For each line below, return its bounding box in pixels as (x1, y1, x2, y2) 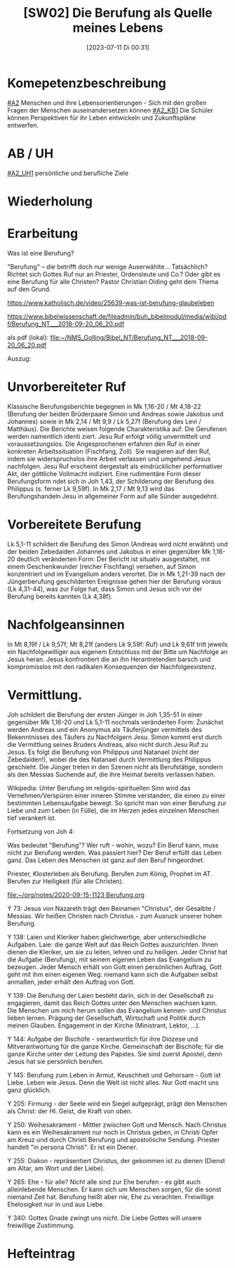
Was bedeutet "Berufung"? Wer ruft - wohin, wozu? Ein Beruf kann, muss (7, 840, 219, 849)
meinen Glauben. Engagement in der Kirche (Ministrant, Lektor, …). (7, 1021, 201, 1030)
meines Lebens (72, 20, 163, 36)
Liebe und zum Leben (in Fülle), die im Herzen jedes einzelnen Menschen (7, 806, 220, 814)
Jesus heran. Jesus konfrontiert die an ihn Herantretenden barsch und (7, 655, 211, 663)
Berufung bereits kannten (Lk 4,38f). (7, 592, 113, 601)
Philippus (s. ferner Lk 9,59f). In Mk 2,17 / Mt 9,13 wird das (7, 484, 175, 493)
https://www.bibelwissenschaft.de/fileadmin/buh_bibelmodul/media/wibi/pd (7, 312, 227, 321)
